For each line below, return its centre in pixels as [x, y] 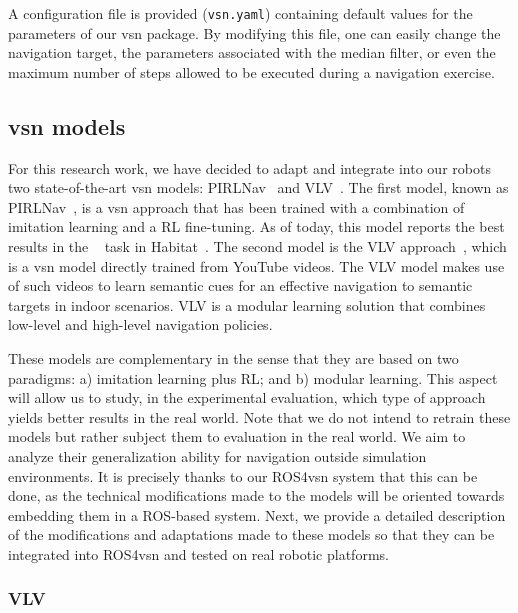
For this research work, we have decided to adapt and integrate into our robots [249, 167]
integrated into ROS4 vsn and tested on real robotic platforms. [198, 553]
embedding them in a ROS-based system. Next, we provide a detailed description [257, 514]
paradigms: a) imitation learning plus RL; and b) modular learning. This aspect [253, 377]
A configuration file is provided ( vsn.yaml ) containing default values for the [240, 13]
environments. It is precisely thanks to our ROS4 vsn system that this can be [243, 475]
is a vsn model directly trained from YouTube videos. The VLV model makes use [256, 265]
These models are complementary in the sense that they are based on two [233, 357]
